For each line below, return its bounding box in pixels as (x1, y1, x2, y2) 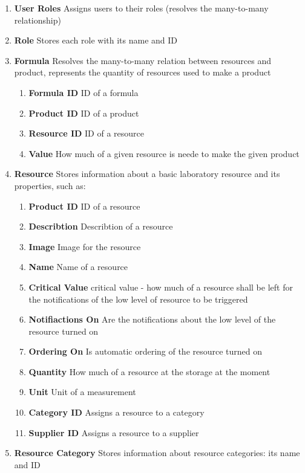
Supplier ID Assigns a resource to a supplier (28, 426, 199, 439)
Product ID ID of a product (28, 106, 139, 119)
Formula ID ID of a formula (28, 86, 139, 98)
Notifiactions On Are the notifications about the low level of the (28, 313, 276, 326)
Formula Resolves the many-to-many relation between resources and (14, 54, 271, 66)
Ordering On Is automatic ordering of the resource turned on (28, 345, 263, 358)
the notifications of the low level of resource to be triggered (28, 292, 248, 305)
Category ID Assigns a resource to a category (28, 406, 205, 419)
